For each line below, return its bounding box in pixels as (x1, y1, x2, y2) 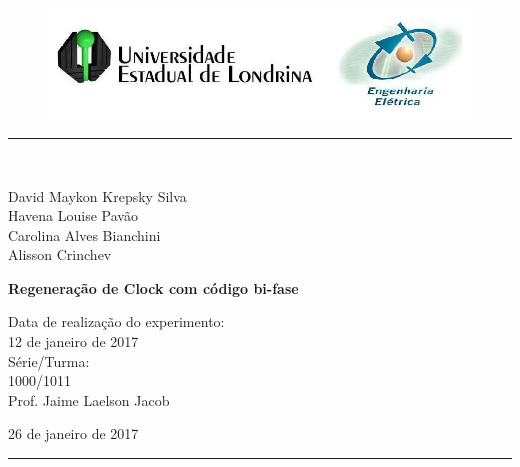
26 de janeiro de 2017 (8, 423, 139, 444)
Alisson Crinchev (8, 244, 112, 265)
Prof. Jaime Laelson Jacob (8, 389, 170, 410)
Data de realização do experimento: (8, 311, 225, 332)
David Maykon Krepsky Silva (8, 185, 187, 206)
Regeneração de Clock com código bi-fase (8, 277, 299, 298)
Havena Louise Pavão (8, 205, 138, 226)
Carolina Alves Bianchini (8, 224, 161, 245)
